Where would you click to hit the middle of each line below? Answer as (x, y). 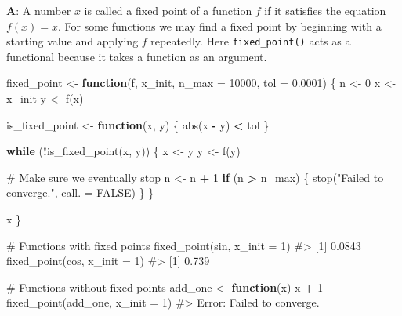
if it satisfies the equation (325, 10)
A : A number (39, 10)
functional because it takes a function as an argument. (137, 56)
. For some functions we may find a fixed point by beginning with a (220, 25)
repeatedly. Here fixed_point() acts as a (251, 41)
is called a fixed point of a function (168, 10)
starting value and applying (72, 41)
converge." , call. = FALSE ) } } (80, 193)
